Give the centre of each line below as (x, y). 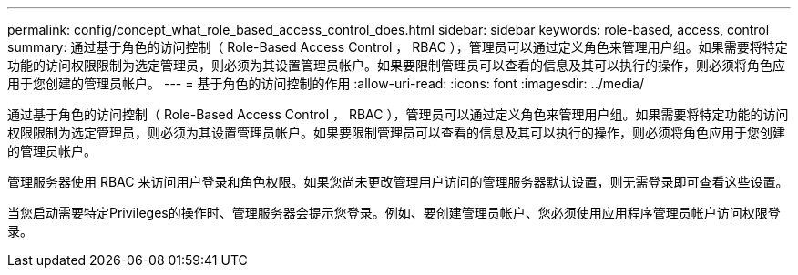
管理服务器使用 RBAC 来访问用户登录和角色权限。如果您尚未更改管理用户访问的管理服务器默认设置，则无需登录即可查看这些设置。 (398, 182)
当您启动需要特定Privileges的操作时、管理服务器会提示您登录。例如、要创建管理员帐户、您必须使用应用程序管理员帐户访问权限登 (394, 213)
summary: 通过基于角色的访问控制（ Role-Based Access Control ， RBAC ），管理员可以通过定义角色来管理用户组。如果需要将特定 (398, 47)
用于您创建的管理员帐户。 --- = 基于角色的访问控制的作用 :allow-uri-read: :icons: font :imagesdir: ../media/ (326, 83)
